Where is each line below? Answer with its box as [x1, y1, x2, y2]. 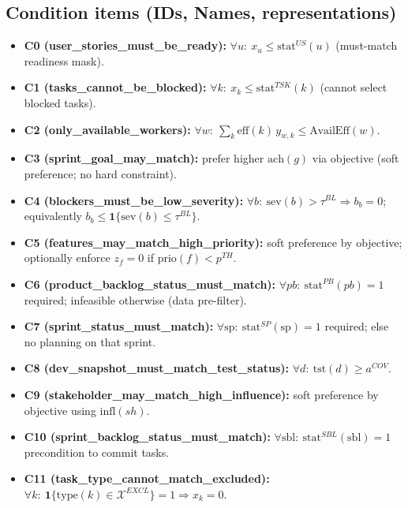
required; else [324, 318, 389, 334]
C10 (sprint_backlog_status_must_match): [24, 428, 271, 445]
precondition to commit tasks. [24, 443, 170, 460]
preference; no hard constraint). [24, 165, 177, 181]
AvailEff [309, 125, 350, 136]
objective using [24, 402, 96, 418]
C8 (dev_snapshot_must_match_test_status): [24, 360, 290, 376]
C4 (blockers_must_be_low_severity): [24, 192, 244, 208]
